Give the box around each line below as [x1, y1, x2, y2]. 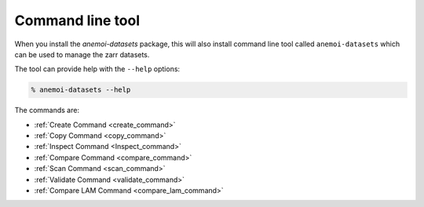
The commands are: [14, 106, 80, 115]
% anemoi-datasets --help [31, 85, 131, 94]
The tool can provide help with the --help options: [14, 64, 181, 74]
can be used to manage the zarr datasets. [14, 49, 150, 59]
